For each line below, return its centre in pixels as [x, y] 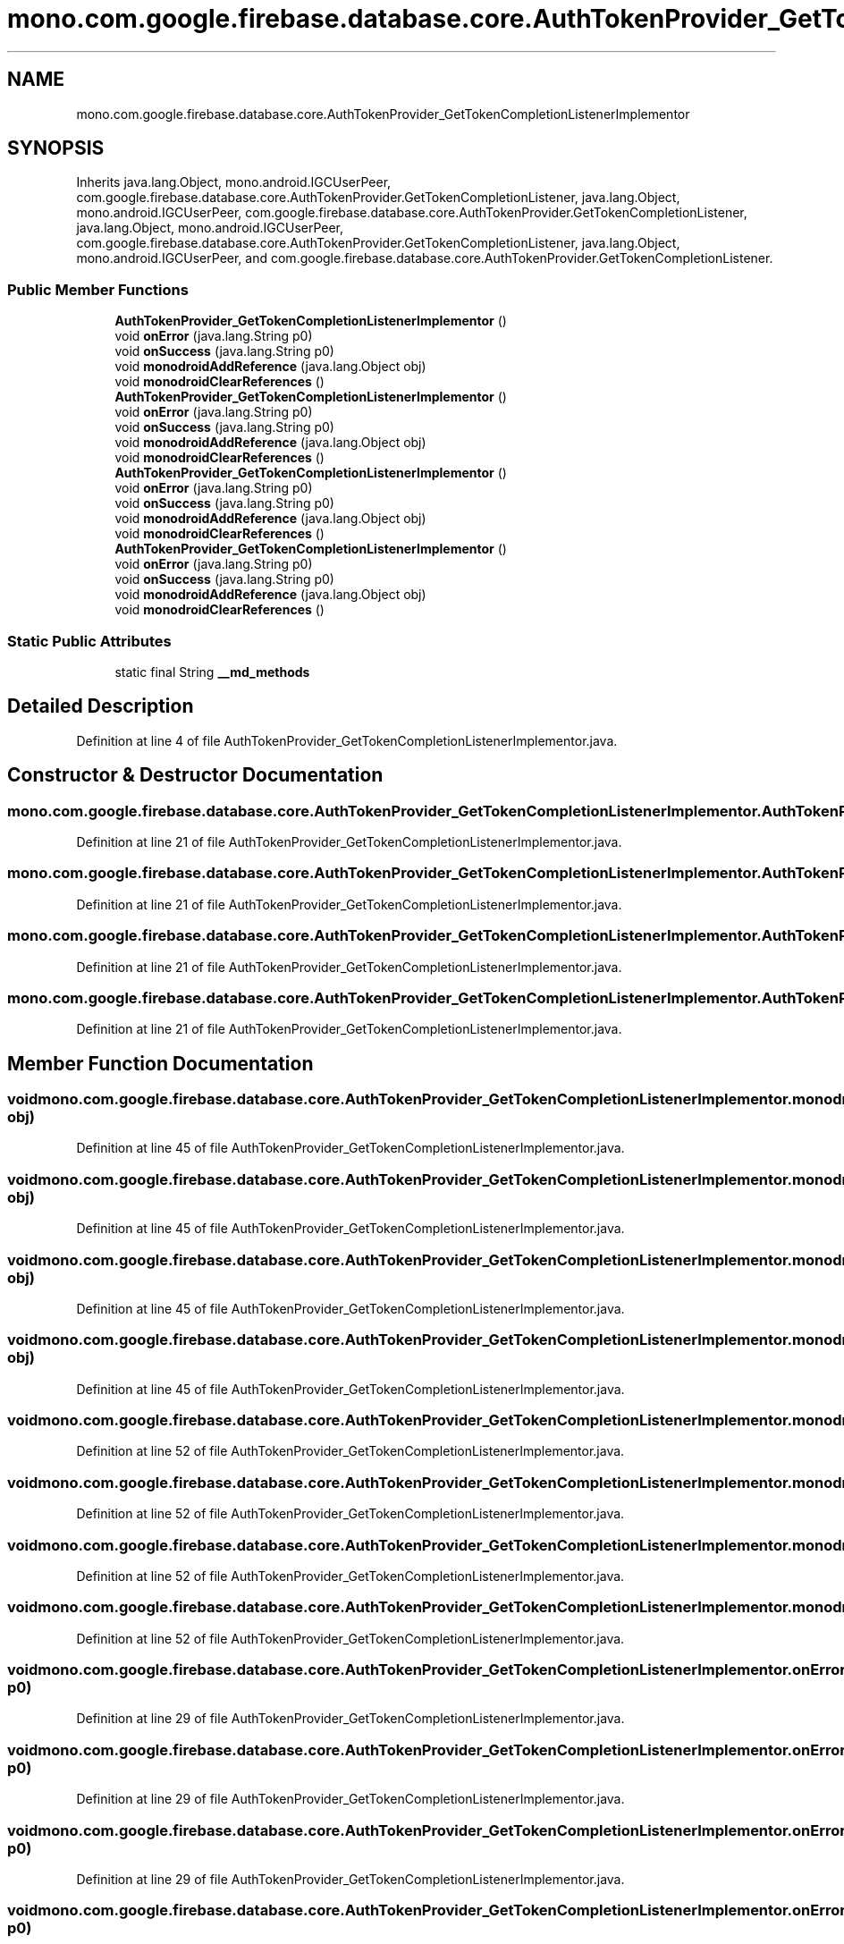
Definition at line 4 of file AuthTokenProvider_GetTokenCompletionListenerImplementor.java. [347, 740]
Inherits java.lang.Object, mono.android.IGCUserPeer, [234, 182]
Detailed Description [101, 706]
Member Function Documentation [160, 1063]
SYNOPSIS [56, 148]
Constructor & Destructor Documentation [195, 775]
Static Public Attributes [89, 641]
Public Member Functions [98, 289]
